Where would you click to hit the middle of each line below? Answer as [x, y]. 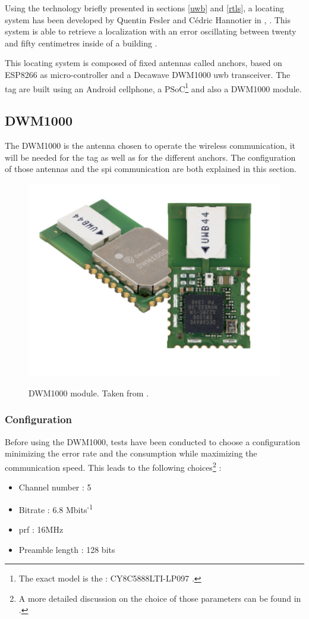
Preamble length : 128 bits [67, 549]
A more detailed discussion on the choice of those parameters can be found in [160, 598]
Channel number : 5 [55, 487]
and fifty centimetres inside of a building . [81, 43]
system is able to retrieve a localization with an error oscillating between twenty [151, 31]
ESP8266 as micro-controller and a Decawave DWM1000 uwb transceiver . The [148, 74]
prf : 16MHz [41, 529]
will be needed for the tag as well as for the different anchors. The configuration [150, 157]
